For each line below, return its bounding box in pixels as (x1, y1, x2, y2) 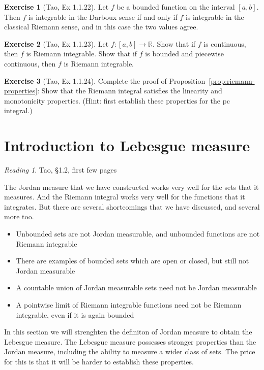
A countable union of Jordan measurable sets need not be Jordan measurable (16, 282, 257, 293)
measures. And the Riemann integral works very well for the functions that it (4, 191, 245, 202)
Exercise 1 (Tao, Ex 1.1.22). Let (4, 2, 109, 12)
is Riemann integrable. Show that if (26, 48, 137, 59)
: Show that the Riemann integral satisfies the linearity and (37, 85, 222, 96)
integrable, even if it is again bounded (16, 309, 134, 320)
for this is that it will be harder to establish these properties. (4, 356, 194, 366)
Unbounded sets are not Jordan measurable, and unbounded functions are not (16, 228, 260, 239)
